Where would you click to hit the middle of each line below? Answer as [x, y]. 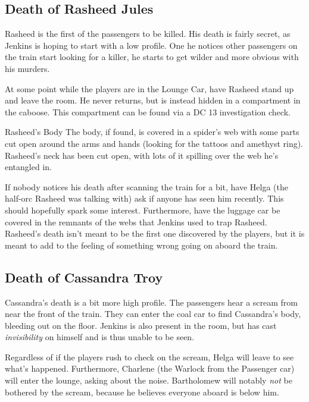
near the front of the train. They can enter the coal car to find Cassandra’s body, [153, 314]
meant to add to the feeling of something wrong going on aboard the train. [141, 245]
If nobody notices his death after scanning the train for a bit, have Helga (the [146, 186]
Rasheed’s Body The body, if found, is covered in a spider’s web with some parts [152, 132]
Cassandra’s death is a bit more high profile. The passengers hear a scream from [152, 302]
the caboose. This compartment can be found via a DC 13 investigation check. [148, 112]
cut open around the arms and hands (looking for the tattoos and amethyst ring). [154, 143]
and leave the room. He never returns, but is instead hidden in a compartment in [153, 100]
